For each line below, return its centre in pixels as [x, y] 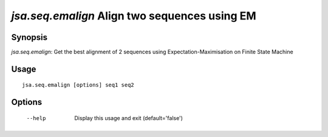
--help [36, 118]
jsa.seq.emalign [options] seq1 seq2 [78, 85]
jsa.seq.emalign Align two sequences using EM [134, 16]
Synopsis [29, 37]
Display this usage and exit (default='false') [129, 118]
